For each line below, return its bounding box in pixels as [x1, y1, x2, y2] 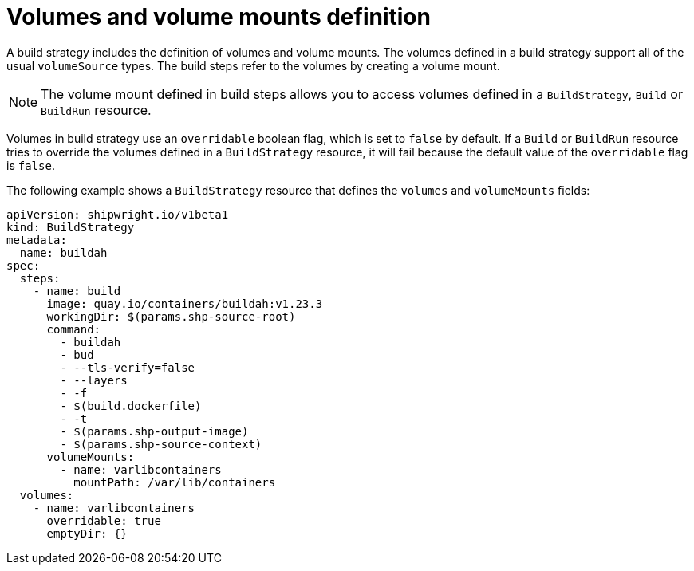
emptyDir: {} [46, 526, 128, 540]
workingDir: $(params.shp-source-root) [46, 309, 296, 323]
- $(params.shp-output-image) [60, 424, 249, 438]
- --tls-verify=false [60, 360, 195, 374]
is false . [6, 158, 55, 172]
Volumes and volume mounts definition [6, 3, 431, 30]
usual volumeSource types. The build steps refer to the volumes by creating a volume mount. [6, 58, 500, 73]
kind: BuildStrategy [6, 220, 135, 234]
